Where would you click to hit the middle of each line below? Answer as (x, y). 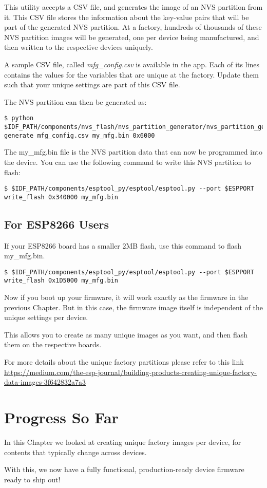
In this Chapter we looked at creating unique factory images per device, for (123, 442)
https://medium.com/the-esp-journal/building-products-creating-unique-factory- (131, 372)
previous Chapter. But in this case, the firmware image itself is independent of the (133, 307)
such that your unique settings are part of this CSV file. (92, 85)
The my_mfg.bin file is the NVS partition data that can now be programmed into (133, 152)
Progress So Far (61, 417)
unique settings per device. (46, 317)
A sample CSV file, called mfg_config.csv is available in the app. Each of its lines (132, 64)
